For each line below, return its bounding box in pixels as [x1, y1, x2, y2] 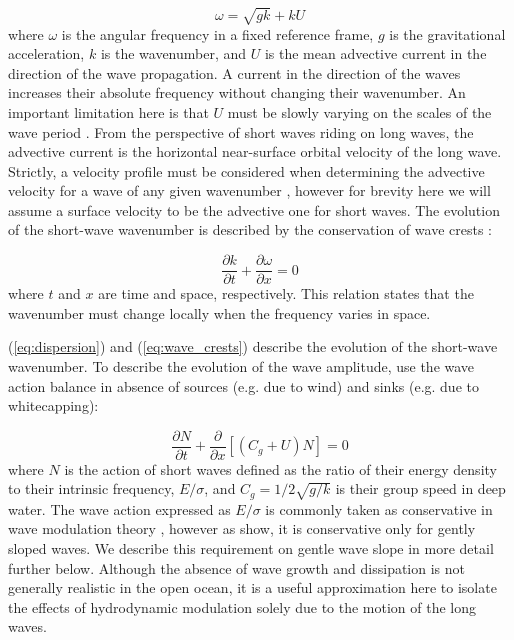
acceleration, [8, 43, 85, 64]
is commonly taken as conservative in [265, 498, 493, 519]
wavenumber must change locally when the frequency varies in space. [8, 302, 431, 323]
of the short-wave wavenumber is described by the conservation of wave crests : [8, 219, 492, 240]
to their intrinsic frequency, [8, 478, 175, 499]
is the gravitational [389, 23, 506, 44]
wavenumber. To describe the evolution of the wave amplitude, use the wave [8, 355, 475, 376]
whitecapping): [8, 395, 99, 416]
